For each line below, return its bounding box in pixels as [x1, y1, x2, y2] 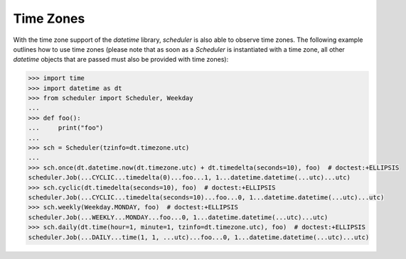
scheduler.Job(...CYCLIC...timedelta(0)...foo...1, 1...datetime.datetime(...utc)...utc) [28, 174, 351, 182]
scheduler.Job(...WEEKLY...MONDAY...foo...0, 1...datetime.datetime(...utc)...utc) [28, 213, 328, 221]
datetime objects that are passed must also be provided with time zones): [13, 55, 229, 64]
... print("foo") [28, 124, 104, 132]
